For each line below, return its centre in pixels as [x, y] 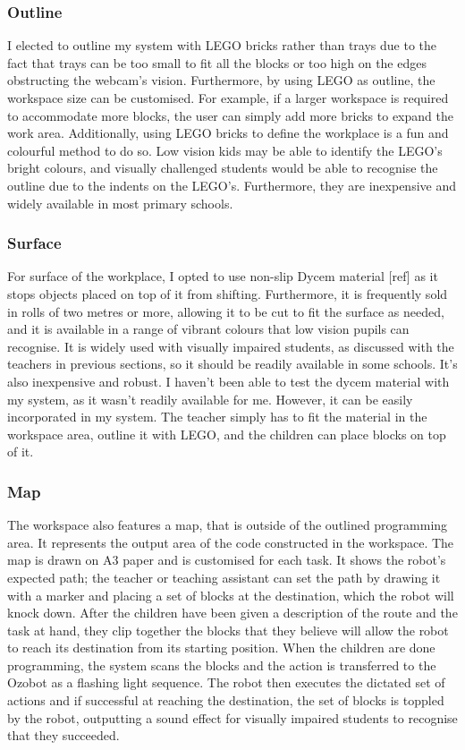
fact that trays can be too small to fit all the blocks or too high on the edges [217, 62]
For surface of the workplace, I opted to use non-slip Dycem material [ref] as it [223, 276]
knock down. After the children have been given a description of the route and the [232, 613]
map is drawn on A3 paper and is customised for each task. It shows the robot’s [227, 560]
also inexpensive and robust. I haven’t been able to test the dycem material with [228, 381]
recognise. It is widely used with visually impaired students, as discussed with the [231, 346]
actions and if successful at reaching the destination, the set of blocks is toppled [226, 700]
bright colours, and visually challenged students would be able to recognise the [223, 168]
